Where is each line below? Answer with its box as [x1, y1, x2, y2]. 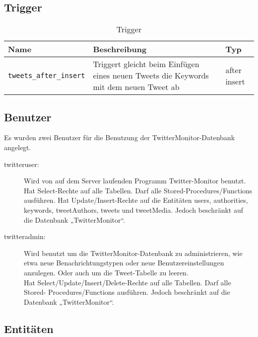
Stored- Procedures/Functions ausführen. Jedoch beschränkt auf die [24, 287, 230, 297]
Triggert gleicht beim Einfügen [93, 58, 199, 70]
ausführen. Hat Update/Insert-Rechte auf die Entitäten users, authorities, [24, 195, 248, 205]
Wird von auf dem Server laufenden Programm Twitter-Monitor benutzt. [24, 175, 246, 186]
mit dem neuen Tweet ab [93, 81, 180, 93]
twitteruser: [4, 159, 39, 169]
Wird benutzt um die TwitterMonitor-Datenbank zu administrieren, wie [24, 248, 243, 258]
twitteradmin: [4, 231, 46, 242]
